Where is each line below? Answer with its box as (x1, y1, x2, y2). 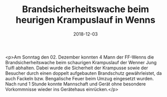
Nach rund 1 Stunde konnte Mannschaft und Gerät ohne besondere (5, 81, 146, 87)
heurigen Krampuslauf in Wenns (15, 14, 156, 26)
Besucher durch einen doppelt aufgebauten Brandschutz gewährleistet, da (5, 70, 162, 76)
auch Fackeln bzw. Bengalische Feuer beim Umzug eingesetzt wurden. (5, 75, 154, 81)
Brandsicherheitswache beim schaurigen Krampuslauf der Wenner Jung (5, 59, 157, 65)
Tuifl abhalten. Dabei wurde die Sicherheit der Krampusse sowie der (5, 65, 149, 71)
